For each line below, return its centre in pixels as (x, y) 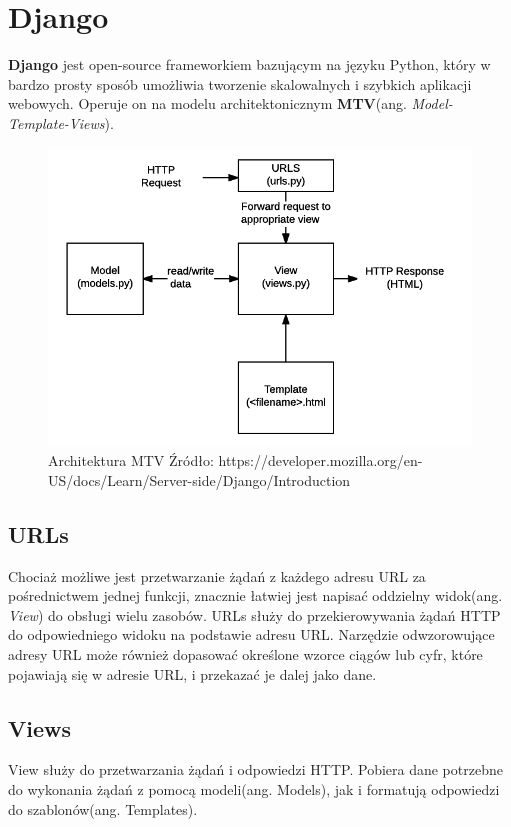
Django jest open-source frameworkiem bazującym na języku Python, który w (249, 64)
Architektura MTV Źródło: (131, 460)
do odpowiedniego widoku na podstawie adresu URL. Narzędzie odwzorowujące (251, 634)
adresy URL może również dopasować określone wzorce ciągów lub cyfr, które (245, 653)
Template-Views (56, 122)
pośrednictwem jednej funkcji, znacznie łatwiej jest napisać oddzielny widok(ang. (255, 595)
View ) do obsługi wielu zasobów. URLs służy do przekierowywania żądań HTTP (254, 614)
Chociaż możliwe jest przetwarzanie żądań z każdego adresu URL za (217, 575)
